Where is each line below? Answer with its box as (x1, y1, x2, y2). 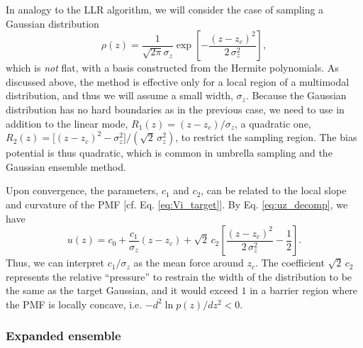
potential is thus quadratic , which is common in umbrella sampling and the (6, 145, 333, 160)
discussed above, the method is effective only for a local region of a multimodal (6, 74, 350, 89)
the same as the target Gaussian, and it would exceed (6, 283, 238, 298)
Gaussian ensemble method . (6, 159, 126, 174)
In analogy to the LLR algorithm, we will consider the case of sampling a (6, 2, 324, 16)
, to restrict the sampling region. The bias (175, 130, 357, 145)
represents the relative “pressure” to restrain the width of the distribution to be (6, 269, 352, 284)
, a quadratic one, (234, 116, 311, 130)
